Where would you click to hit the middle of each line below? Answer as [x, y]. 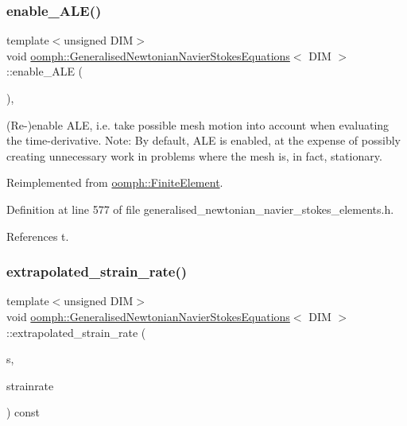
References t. [38, 236]
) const [23, 412]
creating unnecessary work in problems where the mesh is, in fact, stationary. [194, 155]
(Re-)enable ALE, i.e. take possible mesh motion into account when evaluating [198, 124]
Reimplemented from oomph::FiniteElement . [115, 182]
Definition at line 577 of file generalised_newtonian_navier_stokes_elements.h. [200, 209]
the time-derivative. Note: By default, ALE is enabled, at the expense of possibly [203, 140]
